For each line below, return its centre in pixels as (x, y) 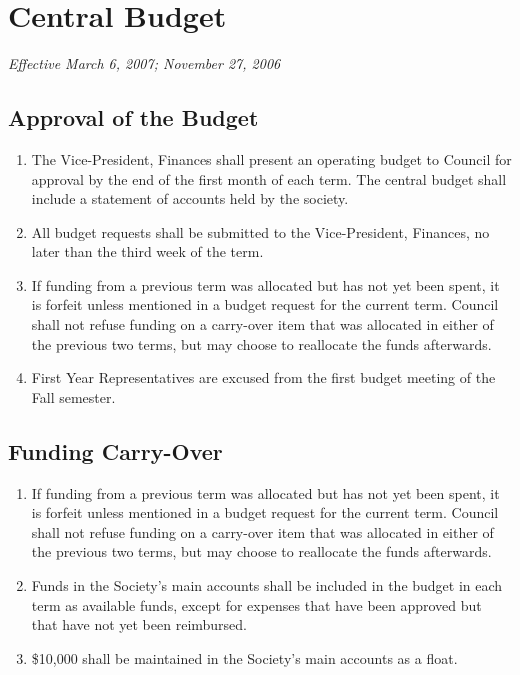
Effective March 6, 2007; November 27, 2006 (144, 63)
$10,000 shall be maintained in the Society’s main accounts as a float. (244, 657)
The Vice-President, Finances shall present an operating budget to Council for (271, 158)
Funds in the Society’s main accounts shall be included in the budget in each (267, 585)
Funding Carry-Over (115, 450)
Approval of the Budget (133, 117)
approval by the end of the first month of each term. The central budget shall (269, 178)
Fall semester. (73, 396)
